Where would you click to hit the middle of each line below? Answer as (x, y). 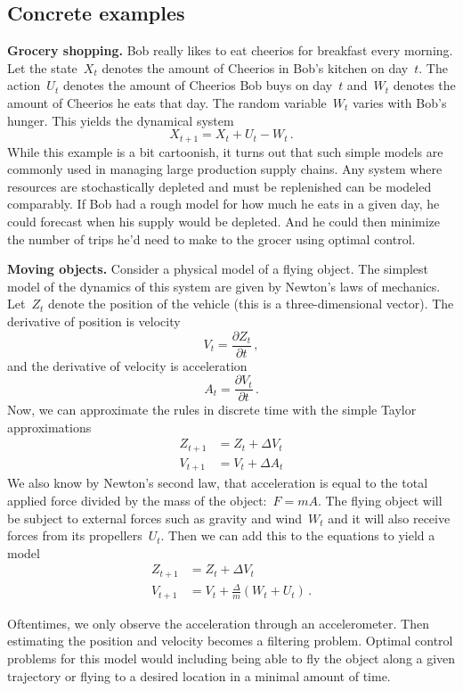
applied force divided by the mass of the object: (137, 501)
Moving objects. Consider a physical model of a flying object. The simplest (218, 269)
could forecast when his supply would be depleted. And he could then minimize (224, 221)
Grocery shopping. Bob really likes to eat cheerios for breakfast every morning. (230, 50)
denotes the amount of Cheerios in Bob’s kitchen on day (255, 67)
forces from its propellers (75, 535)
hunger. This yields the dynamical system (121, 120)
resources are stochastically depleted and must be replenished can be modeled (219, 186)
